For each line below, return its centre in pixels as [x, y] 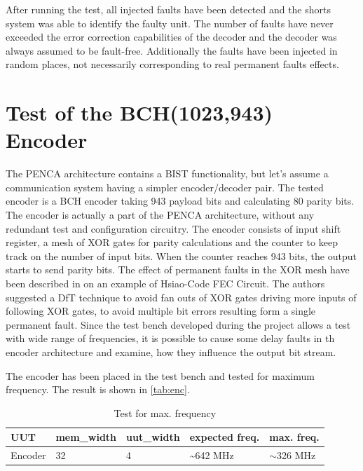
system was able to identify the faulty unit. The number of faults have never [170, 23]
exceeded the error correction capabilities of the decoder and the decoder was [171, 37]
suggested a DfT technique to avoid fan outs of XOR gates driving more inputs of [181, 297]
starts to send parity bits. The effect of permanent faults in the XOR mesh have [178, 269]
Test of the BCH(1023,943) [139, 112]
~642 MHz [212, 455]
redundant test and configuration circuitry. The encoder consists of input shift [173, 228]
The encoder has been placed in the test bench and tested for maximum [160, 375]
